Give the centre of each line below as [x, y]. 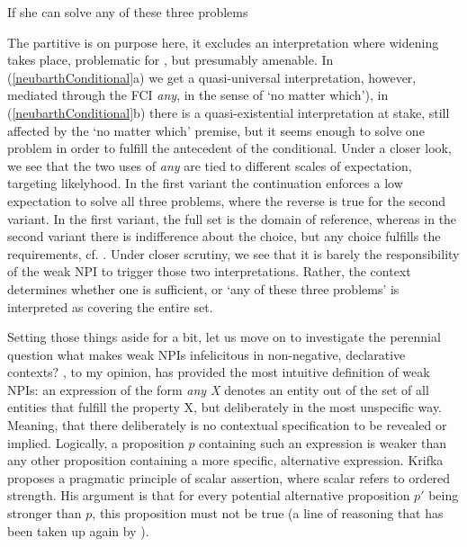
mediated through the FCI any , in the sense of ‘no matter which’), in [198, 95]
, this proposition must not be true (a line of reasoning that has [268, 513]
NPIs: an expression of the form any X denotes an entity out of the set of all [218, 389]
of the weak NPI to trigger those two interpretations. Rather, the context [209, 271]
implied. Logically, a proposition [96, 442]
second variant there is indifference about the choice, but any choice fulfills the [224, 236]
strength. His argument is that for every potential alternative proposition [209, 495]
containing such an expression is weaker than [323, 442]
